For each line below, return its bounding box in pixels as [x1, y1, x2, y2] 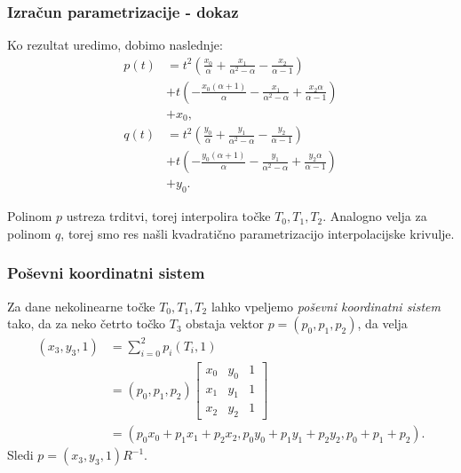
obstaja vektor [186, 314, 264, 333]
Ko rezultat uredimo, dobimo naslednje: [7, 35, 223, 54]
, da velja [357, 314, 408, 333]
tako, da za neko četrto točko [7, 314, 166, 333]
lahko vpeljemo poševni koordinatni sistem [211, 296, 441, 315]
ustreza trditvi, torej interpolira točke [66, 207, 271, 225]
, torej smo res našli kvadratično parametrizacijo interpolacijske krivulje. [60, 224, 455, 242]
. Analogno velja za [322, 207, 427, 225]
